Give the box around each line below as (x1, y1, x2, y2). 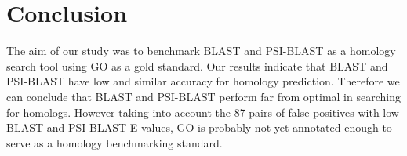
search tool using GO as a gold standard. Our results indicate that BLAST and (6, 57, 388, 74)
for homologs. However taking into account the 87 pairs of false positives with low (6, 103, 399, 120)
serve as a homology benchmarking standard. (6, 134, 223, 151)
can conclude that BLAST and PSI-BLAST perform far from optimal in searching (6, 88, 401, 104)
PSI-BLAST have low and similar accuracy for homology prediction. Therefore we (6, 73, 400, 89)
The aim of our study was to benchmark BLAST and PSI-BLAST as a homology (6, 42, 396, 59)
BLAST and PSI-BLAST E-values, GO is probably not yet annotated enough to (6, 119, 392, 136)
